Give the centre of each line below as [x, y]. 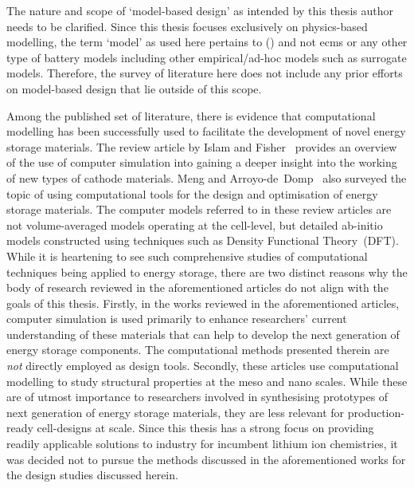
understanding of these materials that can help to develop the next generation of [203, 334]
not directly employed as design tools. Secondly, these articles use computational [203, 366]
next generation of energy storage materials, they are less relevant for [176, 412]
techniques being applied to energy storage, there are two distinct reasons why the [207, 272]
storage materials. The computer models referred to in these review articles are [199, 209]
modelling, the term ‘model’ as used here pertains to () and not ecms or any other [207, 42]
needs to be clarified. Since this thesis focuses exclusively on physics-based [187, 26]
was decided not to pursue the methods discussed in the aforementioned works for [206, 459]
